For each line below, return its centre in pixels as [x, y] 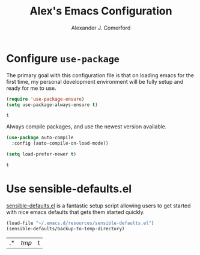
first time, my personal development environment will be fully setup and [95, 81]
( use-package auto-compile [40, 138]
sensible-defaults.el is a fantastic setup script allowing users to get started [98, 206]
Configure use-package [63, 58]
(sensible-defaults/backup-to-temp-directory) [65, 228]
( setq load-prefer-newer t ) [41, 154]
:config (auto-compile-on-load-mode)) [60, 143]
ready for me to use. [32, 88]
